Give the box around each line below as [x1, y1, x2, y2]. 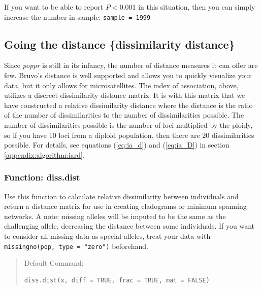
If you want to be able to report [4, 2, 104, 12]
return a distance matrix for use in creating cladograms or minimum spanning [4, 201, 247, 211]
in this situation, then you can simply [138, 2, 255, 12]
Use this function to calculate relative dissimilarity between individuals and [4, 191, 239, 201]
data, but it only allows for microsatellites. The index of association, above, [4, 80, 239, 90]
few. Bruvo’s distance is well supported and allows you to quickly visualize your [4, 70, 252, 81]
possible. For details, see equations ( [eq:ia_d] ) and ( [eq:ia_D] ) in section [4, 139, 230, 150]
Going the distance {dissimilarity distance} [4, 36, 235, 52]
